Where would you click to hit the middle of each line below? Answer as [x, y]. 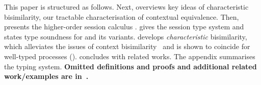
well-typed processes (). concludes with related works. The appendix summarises [130, 56]
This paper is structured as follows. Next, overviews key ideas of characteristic [126, 7]
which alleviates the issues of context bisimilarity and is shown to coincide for [127, 46]
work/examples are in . [46, 76]
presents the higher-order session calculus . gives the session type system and [124, 27]
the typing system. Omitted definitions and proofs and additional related [130, 66]
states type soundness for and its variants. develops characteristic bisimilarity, [126, 36]
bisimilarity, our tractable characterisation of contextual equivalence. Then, [122, 16]
